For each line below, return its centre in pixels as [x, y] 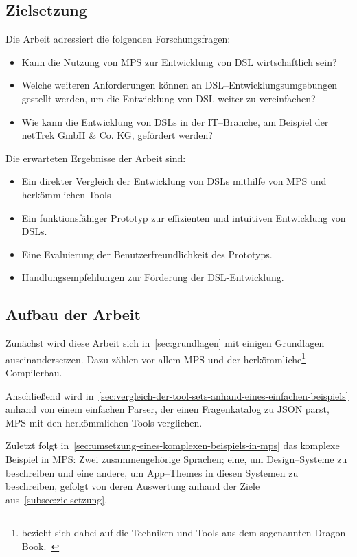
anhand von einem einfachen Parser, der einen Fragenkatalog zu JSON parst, [168, 409]
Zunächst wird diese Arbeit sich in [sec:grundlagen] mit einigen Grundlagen [165, 343]
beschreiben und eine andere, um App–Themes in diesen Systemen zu [152, 472]
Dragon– [333, 533]
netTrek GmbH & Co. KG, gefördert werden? [117, 135]
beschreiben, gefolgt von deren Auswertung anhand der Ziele [133, 486]
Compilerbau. [34, 372]
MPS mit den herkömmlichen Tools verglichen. [104, 422]
